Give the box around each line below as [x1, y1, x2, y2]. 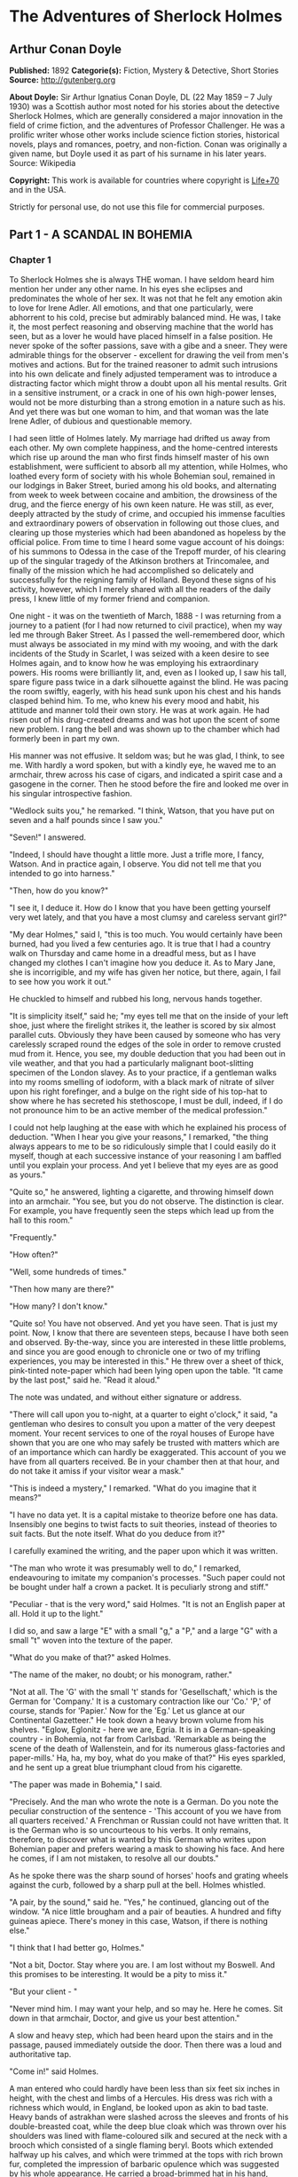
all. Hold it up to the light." [9, 1608, 104, 1619]
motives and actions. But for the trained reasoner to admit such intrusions [9, 359, 278, 369]
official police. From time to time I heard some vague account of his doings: [9, 536, 285, 547]
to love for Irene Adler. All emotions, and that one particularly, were [9, 302, 254, 313]
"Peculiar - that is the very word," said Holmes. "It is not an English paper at [9, 1598, 286, 1609]
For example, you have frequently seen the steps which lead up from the [9, 1205, 275, 1215]
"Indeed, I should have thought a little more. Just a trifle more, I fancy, [9, 849, 264, 859]
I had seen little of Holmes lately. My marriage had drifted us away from [9, 432, 271, 443]
